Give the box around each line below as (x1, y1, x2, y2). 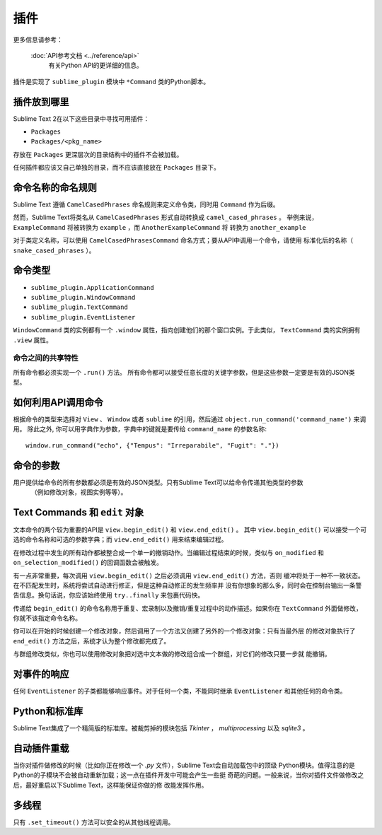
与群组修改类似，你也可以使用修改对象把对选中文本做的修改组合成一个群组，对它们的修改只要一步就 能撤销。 (13, 650, 331, 658)
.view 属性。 (13, 336, 53, 344)
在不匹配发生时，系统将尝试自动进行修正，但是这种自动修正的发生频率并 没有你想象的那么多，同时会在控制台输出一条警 (13, 580, 362, 590)
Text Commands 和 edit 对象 (13, 506, 144, 518)
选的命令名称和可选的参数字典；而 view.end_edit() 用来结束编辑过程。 (13, 535, 228, 544)
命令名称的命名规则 (13, 182, 97, 194)
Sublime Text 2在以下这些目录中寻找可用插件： (13, 114, 150, 123)
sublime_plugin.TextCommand (30, 303, 129, 311)
